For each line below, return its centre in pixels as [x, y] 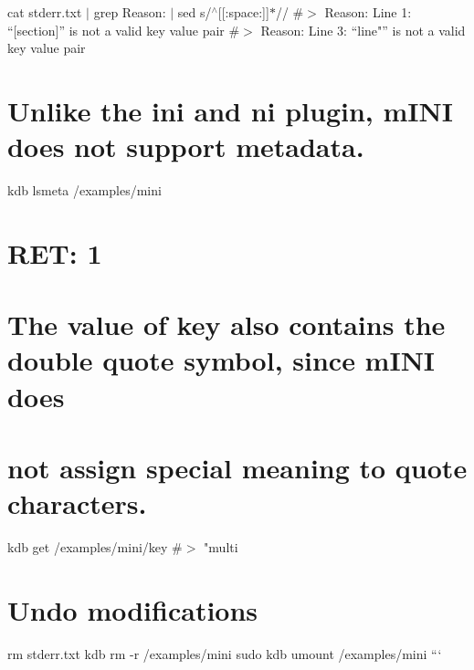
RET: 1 [55, 252]
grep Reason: [130, 12]
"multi [221, 547]
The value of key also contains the [226, 325]
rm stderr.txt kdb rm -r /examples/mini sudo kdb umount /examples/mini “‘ [225, 653]
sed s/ [195, 12]
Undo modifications [133, 609]
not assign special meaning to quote [237, 467]
